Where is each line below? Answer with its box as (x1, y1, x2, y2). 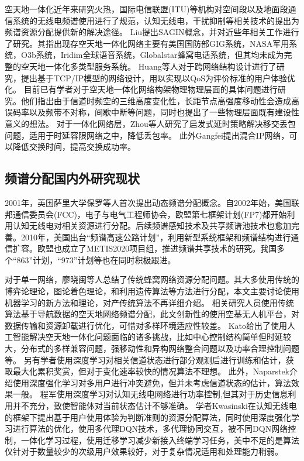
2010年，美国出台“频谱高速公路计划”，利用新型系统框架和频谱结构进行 (20, 230, 291, 243)
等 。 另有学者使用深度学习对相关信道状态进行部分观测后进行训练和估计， (5, 353, 286, 366)
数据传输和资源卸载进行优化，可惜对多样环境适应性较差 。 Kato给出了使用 (5, 319, 287, 331)
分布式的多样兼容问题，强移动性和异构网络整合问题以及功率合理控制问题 (20, 342, 299, 355)
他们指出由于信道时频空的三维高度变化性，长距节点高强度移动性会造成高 (20, 94, 299, 106)
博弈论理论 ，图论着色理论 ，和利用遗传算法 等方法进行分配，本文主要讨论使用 (5, 285, 299, 297)
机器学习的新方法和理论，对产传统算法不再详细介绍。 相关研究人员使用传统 (5, 296, 294, 308)
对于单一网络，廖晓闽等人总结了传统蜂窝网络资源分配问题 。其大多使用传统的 (5, 273, 299, 285)
